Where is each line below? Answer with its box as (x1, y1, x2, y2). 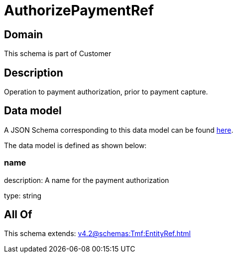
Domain (4, 28, 43, 41)
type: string (4, 191, 42, 200)
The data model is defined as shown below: (4, 141, 147, 150)
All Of (4, 208, 32, 221)
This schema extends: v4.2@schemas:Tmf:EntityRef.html (4, 229, 191, 238)
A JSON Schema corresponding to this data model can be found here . (4, 125, 234, 134)
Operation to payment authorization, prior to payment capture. (4, 87, 208, 96)
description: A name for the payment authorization (4, 175, 169, 184)
